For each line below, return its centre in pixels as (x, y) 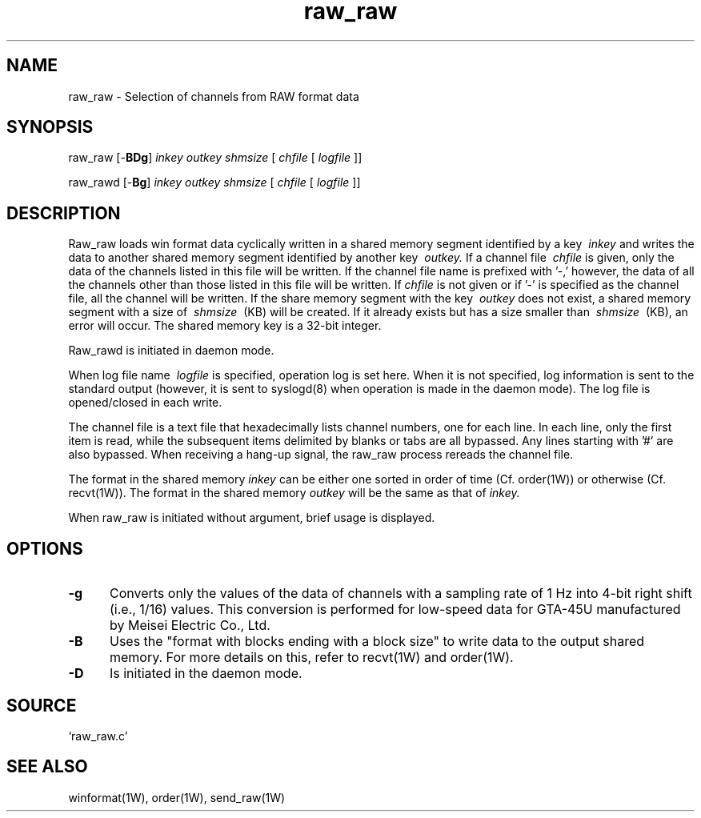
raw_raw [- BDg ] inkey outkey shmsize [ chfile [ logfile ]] (215, 158)
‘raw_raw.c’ (98, 736)
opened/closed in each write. (145, 403)
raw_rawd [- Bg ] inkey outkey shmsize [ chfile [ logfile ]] (214, 182)
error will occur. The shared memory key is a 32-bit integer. (225, 326)
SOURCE (42, 705)
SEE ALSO (47, 767)
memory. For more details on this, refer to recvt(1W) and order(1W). (311, 658)
